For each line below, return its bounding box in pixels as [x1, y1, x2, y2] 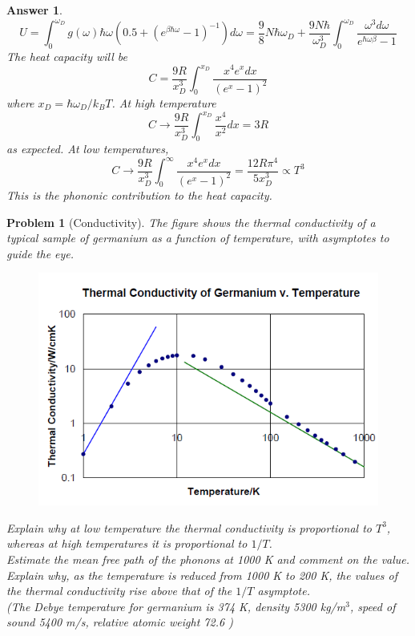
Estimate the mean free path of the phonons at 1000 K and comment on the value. [6, 551, 410, 568]
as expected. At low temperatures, [6, 140, 169, 156]
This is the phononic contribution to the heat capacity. [6, 186, 272, 203]
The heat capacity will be [6, 47, 128, 64]
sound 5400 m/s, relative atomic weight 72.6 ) [6, 614, 233, 630]
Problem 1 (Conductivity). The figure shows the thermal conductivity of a [6, 213, 376, 230]
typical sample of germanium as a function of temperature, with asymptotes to [6, 229, 389, 246]
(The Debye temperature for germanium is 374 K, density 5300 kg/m [6, 598, 346, 614]
